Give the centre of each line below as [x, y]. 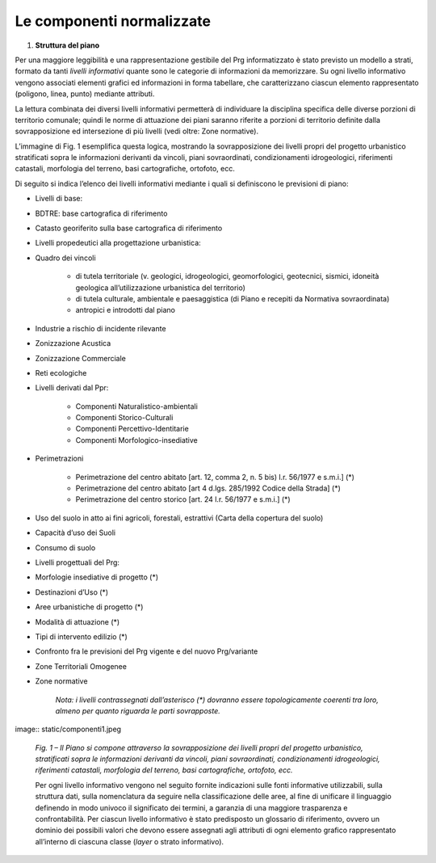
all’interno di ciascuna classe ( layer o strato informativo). [130, 841]
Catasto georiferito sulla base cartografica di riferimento [129, 228]
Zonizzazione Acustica [73, 343]
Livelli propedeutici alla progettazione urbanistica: [118, 243]
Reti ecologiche [61, 373]
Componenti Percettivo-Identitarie [132, 429]
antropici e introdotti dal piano [125, 310]
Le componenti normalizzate [113, 21]
